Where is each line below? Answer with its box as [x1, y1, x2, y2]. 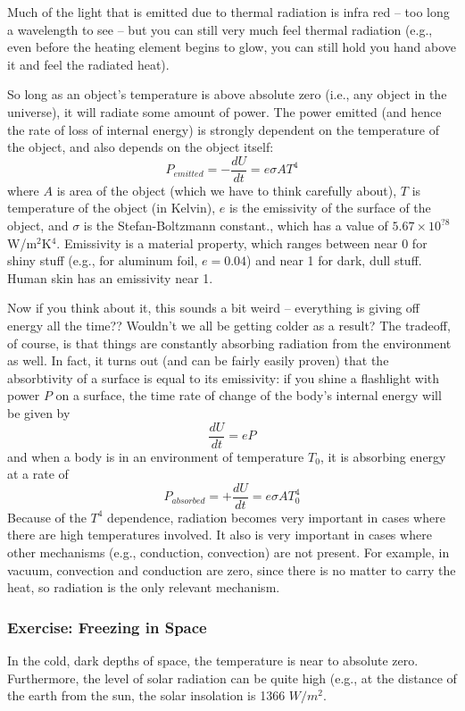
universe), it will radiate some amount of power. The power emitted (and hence [7, 102, 442, 121]
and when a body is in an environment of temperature [7, 447, 304, 465]
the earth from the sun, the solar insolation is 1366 [7, 686, 286, 705]
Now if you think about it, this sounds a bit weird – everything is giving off [7, 298, 420, 317]
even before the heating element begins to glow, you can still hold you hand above [7, 38, 457, 56]
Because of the [7, 507, 87, 526]
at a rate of [7, 464, 69, 483]
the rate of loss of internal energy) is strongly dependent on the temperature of [7, 120, 439, 138]
